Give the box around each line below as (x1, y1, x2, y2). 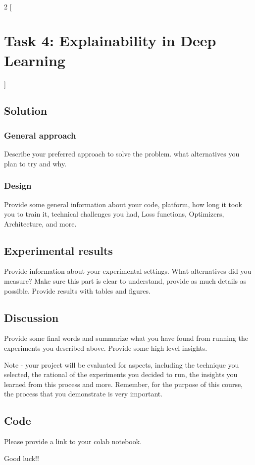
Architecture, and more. (4, 218, 77, 229)
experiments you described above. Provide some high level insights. (4, 343, 207, 353)
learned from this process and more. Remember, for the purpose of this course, (4, 379, 243, 389)
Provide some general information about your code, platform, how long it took (4, 199, 242, 209)
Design (4, 179, 32, 192)
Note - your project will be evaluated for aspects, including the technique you (4, 359, 239, 370)
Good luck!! (4, 453, 39, 463)
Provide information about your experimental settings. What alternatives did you (4, 266, 252, 276)
